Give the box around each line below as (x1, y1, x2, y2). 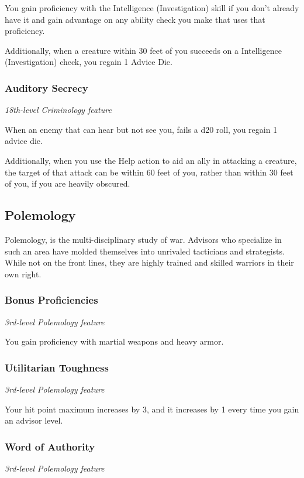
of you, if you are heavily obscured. (5, 177, 130, 190)
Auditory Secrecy (5, 80, 88, 95)
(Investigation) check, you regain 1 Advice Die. (5, 56, 172, 68)
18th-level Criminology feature (5, 104, 112, 116)
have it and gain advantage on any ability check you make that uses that (5, 13, 265, 25)
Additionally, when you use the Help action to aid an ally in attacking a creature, (5, 154, 297, 166)
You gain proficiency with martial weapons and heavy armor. (5, 335, 224, 348)
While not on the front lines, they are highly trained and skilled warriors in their (5, 256, 294, 269)
